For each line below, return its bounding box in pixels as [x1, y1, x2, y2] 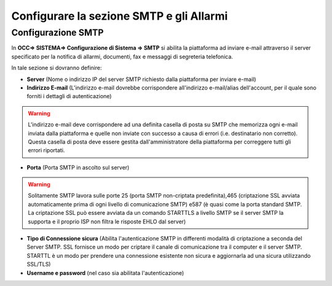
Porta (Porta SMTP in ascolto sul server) [26, 163, 130, 171]
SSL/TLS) [26, 261, 51, 268]
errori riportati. [28, 147, 65, 154]
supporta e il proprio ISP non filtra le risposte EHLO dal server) [28, 218, 186, 225]
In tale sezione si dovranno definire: [11, 64, 102, 72]
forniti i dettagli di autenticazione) [26, 93, 112, 100]
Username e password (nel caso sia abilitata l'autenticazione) [26, 269, 184, 276]
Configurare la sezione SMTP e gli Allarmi [11, 9, 228, 23]
